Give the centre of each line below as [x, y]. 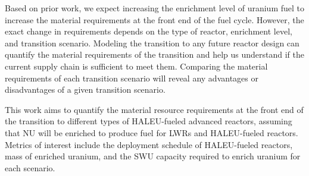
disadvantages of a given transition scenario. [85, 89]
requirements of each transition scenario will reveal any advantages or [132, 78]
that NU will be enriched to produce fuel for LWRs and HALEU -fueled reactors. [152, 132]
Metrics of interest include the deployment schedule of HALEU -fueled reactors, [149, 144]
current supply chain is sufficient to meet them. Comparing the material [136, 66]
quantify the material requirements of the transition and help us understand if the [155, 54]
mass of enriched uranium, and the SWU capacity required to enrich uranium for [153, 156]
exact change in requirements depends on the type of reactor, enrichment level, [149, 31]
